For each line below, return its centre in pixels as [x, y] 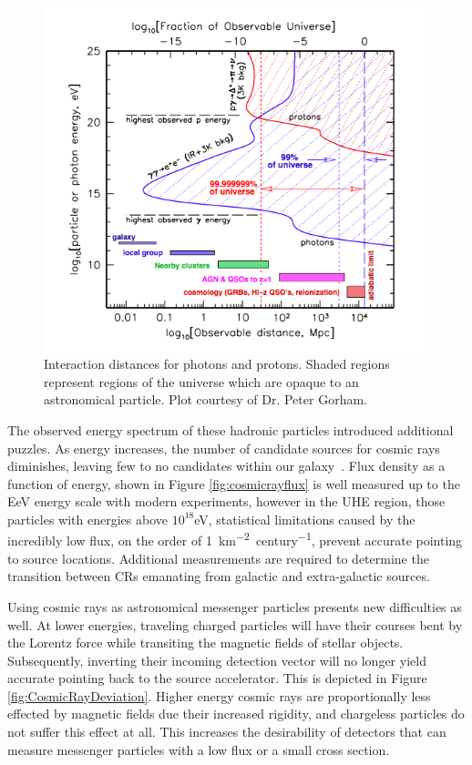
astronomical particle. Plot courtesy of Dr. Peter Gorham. [205, 399]
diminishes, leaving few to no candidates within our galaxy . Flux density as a [226, 466]
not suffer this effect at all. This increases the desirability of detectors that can [227, 732]
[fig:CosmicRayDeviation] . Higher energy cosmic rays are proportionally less [219, 695]
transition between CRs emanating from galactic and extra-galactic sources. [219, 576]
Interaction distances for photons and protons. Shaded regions [217, 364]
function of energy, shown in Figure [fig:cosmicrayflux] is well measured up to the [234, 483]
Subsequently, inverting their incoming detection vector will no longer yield [217, 660]
